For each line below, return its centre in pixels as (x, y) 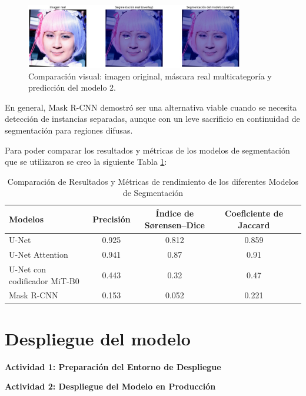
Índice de (175, 213)
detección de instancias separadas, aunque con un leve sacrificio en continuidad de (152, 119)
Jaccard (254, 224)
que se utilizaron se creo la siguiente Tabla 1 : (86, 162)
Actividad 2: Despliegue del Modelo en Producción (110, 386)
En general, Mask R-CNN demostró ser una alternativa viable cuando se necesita (151, 107)
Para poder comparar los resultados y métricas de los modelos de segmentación (147, 150)
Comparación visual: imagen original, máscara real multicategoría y (150, 76)
